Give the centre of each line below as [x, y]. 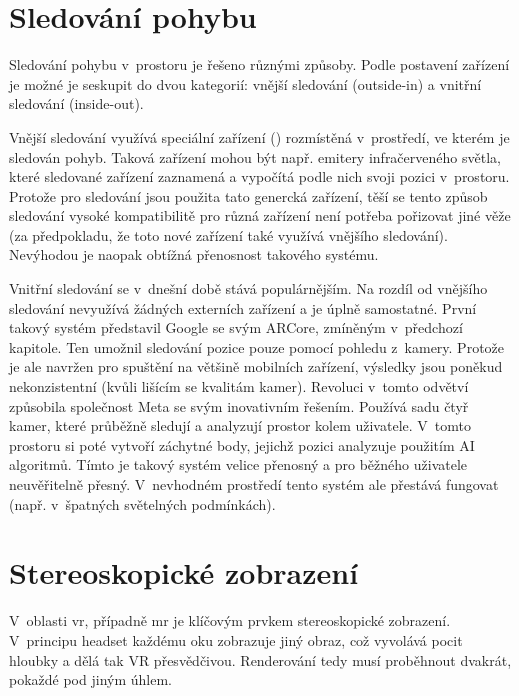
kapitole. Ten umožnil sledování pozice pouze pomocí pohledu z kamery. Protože [257, 346]
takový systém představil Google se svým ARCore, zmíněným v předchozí [236, 327]
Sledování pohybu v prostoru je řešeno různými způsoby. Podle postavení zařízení [259, 64]
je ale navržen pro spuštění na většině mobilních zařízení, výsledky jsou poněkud [256, 366]
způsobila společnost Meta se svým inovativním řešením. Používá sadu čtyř [239, 405]
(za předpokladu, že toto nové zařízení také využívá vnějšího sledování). [228, 234]
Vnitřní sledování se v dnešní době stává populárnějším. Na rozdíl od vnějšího [248, 288]
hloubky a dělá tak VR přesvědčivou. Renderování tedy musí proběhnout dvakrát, [260, 659]
